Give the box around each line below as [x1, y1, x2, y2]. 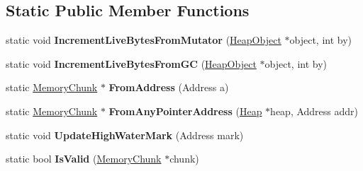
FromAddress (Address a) [108, 80, 229, 95]
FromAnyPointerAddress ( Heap [108, 103, 262, 118]
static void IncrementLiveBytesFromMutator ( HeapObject [6, 33, 281, 47]
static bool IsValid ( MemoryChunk [6, 151, 162, 166]
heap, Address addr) [270, 103, 359, 118]
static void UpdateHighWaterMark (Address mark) [6, 127, 244, 142]
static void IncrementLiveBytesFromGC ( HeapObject [6, 56, 257, 71]
